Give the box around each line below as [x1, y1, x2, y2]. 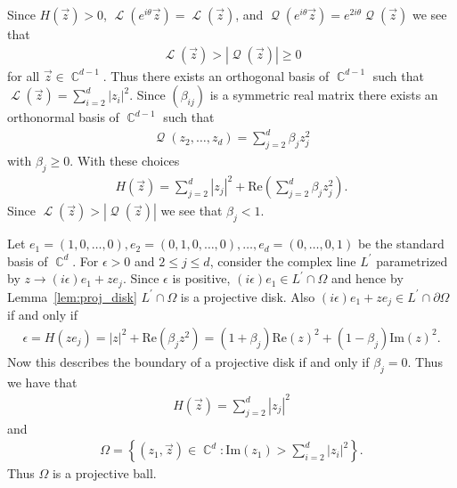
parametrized [376, 251, 448, 270]
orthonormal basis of [7, 108, 119, 126]
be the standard [357, 234, 445, 253]
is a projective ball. [52, 464, 157, 483]
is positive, [172, 269, 231, 288]
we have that [7, 372, 78, 391]
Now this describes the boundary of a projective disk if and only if [7, 352, 370, 370]
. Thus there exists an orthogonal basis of [102, 66, 330, 85]
